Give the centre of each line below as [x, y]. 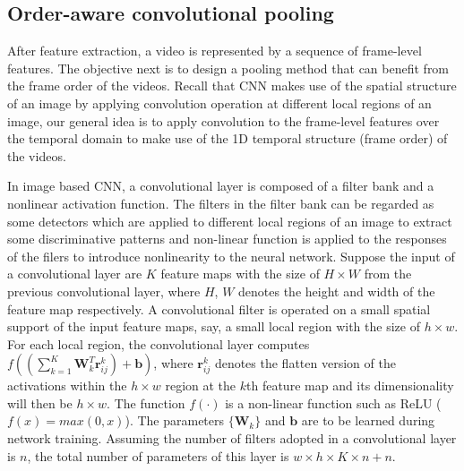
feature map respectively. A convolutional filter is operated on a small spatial [219, 308]
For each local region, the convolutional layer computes [159, 343]
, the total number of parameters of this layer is [158, 455]
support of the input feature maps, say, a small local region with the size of [214, 326]
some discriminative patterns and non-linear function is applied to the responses [227, 239]
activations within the [67, 385]
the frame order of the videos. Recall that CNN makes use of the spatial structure [232, 86]
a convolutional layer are [75, 274]
